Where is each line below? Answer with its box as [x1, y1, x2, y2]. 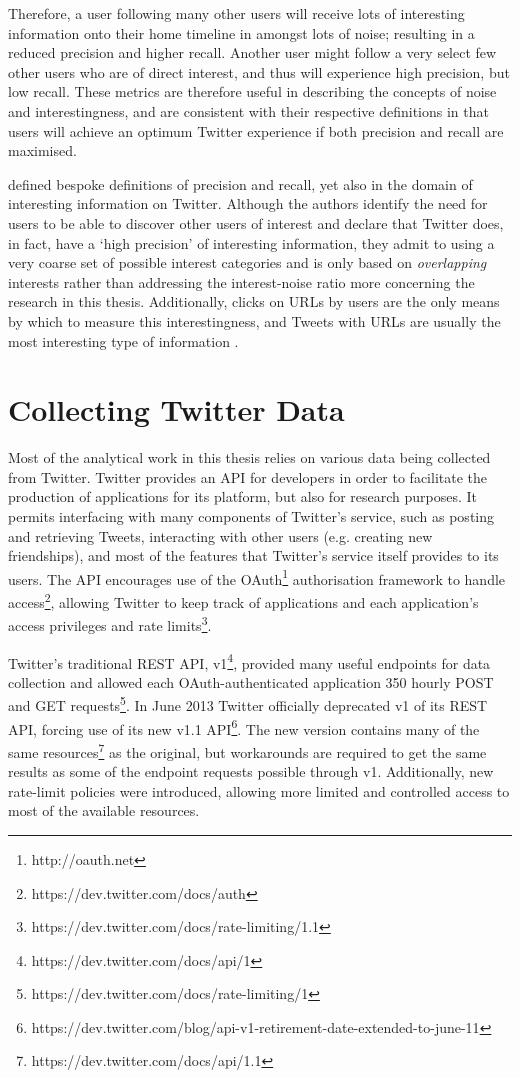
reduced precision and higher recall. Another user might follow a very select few [8, 42, 497, 63]
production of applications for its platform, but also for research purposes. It [8, 486, 478, 507]
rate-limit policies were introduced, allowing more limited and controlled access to [8, 780, 510, 801]
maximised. [8, 140, 77, 161]
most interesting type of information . [8, 330, 239, 351]
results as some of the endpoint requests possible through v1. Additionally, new [8, 761, 494, 782]
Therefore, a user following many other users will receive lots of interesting [8, 3, 465, 23]
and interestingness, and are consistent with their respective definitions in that [8, 100, 489, 121]
